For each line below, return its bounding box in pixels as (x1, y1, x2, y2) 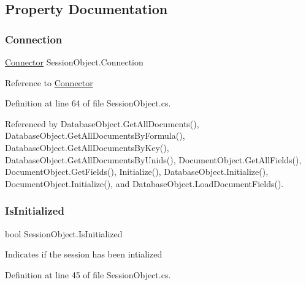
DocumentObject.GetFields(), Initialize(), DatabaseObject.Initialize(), (5, 165, 269, 178)
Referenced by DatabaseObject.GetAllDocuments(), (5, 117, 199, 130)
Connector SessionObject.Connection (5, 56, 143, 68)
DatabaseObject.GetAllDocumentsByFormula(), (5, 129, 185, 142)
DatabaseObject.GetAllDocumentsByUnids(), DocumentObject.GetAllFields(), (5, 153, 302, 166)
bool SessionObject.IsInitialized (5, 227, 123, 240)
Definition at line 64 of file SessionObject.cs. (5, 97, 171, 109)
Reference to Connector (5, 76, 93, 89)
